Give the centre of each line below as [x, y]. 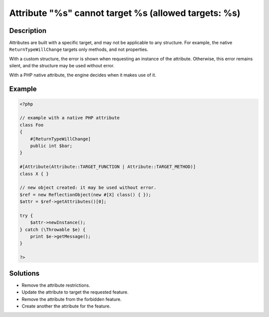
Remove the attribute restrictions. [56, 285]
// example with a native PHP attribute [69, 118]
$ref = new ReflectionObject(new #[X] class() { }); [85, 195]
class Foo [32, 125]
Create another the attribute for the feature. [66, 306]
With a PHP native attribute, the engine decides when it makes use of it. [83, 75]
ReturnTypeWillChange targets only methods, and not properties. [79, 49]
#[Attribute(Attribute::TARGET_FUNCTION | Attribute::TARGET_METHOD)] [108, 167]
